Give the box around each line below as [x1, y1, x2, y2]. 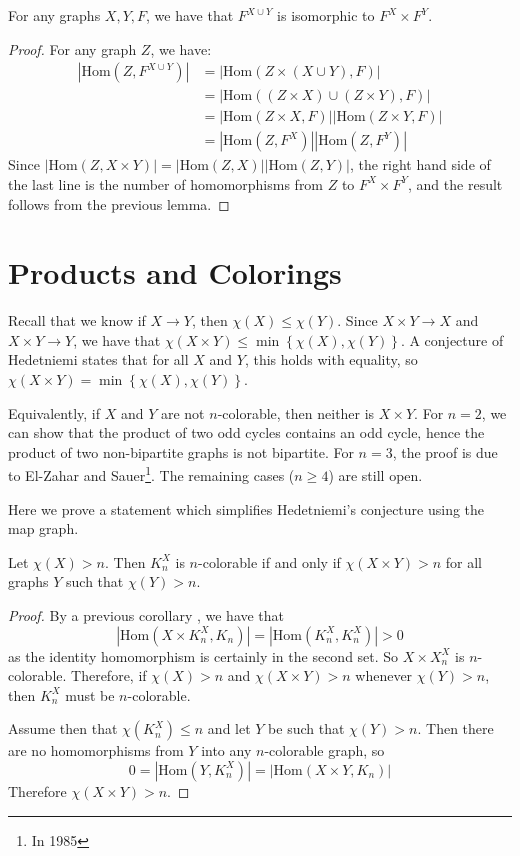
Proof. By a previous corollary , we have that [8, 605, 285, 625]
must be [65, 684, 115, 705]
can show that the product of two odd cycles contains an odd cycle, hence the [8, 422, 485, 443]
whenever [355, 665, 413, 686]
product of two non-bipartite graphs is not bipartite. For [8, 441, 354, 462]
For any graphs [8, 5, 101, 25]
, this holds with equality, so [244, 349, 418, 370]
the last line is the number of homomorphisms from [8, 173, 324, 194]
